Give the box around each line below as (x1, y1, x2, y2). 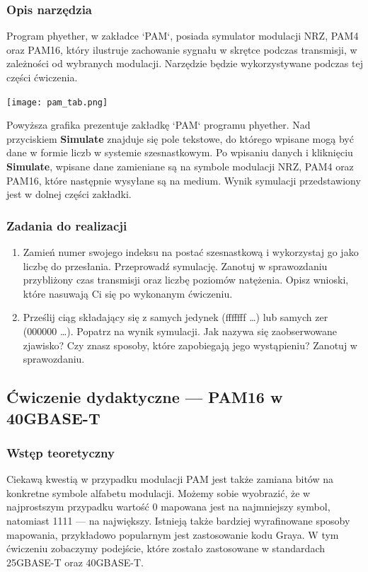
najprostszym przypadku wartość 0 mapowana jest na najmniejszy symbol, (6, 499, 330, 514)
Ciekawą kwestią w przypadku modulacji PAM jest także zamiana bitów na (6, 472, 333, 486)
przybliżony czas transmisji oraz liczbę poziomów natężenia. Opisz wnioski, (23, 272, 349, 287)
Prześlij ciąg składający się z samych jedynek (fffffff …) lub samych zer (23, 310, 328, 325)
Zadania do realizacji (6, 216, 127, 234)
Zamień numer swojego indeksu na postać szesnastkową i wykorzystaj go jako (23, 245, 359, 259)
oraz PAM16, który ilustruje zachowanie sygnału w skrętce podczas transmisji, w (6, 42, 357, 57)
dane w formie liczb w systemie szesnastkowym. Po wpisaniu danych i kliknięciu (6, 145, 353, 160)
